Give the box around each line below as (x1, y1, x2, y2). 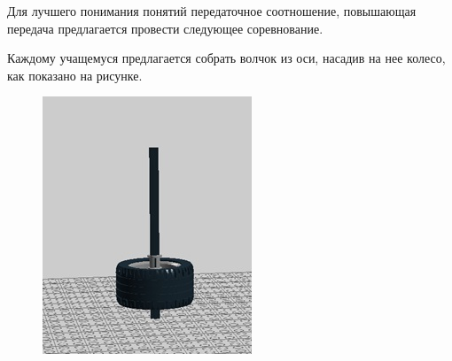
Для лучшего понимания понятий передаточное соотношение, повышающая (7, 2, 417, 19)
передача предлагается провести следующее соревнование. (7, 19, 323, 37)
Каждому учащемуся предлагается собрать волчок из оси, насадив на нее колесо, (7, 49, 446, 67)
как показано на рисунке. (7, 65, 143, 84)
